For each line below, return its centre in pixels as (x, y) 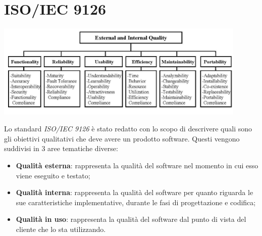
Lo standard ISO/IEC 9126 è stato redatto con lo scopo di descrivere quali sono (128, 129)
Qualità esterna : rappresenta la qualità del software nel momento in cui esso (137, 166)
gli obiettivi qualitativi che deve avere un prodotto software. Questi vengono (122, 138)
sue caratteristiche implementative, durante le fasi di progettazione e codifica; (136, 202)
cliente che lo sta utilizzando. (61, 229)
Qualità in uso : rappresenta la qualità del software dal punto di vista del (131, 219)
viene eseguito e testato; (53, 175)
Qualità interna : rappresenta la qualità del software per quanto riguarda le (135, 192)
